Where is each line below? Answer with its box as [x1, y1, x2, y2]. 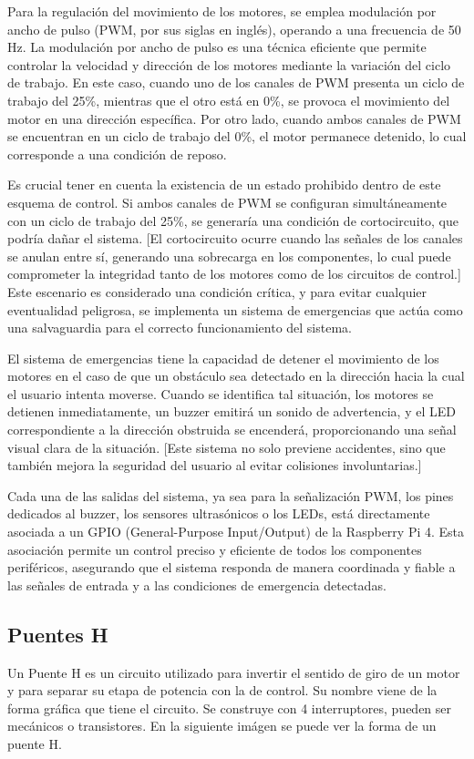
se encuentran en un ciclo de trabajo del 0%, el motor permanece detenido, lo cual [7, 127, 467, 146]
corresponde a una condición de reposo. [7, 144, 227, 163]
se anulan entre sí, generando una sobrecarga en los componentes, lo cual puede [7, 246, 451, 265]
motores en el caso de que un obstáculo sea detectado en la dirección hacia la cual [7, 366, 465, 385]
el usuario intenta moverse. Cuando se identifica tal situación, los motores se [7, 384, 434, 403]
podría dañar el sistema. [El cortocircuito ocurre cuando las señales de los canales [7, 229, 463, 248]
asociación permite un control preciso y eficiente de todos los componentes [7, 539, 422, 559]
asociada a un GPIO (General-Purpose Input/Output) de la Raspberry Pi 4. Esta [7, 522, 465, 541]
